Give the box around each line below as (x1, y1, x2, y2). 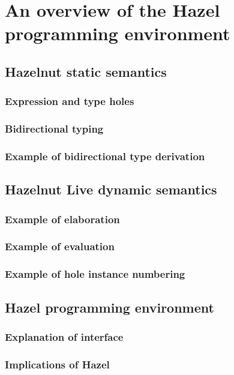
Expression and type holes (5, 94, 134, 109)
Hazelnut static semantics (5, 62, 167, 80)
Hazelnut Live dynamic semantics (5, 180, 217, 199)
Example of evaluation (5, 239, 115, 254)
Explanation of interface (5, 329, 124, 344)
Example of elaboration (5, 211, 120, 226)
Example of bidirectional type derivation (5, 148, 205, 163)
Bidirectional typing (5, 121, 104, 136)
